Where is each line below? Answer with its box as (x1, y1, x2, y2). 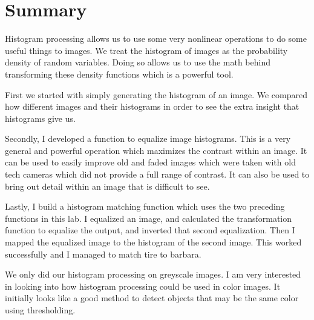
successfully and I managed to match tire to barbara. (5, 247, 201, 260)
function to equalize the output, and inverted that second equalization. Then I (5, 224, 295, 236)
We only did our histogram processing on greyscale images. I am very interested (5, 268, 301, 281)
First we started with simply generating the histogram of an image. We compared (5, 88, 308, 101)
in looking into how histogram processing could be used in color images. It (5, 279, 281, 292)
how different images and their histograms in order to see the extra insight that (5, 100, 299, 113)
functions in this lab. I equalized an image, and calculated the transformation (5, 212, 292, 224)
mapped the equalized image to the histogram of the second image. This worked (5, 236, 302, 248)
